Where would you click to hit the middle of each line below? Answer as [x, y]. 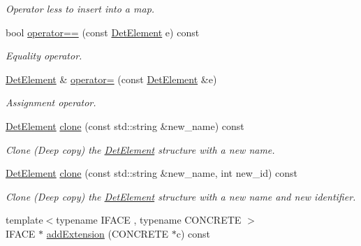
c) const [193, 233]
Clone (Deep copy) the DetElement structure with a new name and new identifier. [181, 196]
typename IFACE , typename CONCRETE [149, 220]
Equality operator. [44, 56]
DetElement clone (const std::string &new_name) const [125, 125]
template [24, 220]
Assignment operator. [51, 102]
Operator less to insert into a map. [80, 8]
